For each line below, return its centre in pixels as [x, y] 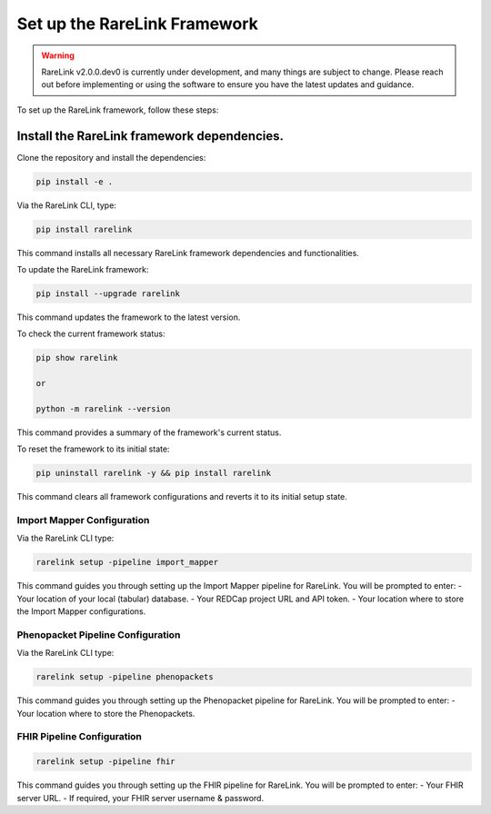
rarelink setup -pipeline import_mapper [127, 562]
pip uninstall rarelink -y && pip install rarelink [154, 473]
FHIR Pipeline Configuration [80, 737]
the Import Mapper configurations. [81, 611]
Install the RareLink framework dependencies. [150, 136]
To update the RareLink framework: [83, 269]
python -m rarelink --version [103, 408]
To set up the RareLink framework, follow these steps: [118, 110]
